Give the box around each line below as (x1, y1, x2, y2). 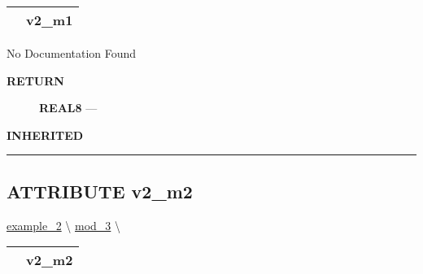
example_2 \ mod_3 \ (7, 216, 121, 233)
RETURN (7, 72, 64, 89)
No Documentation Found (7, 45, 137, 61)
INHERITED (7, 126, 84, 143)
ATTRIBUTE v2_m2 (7, 178, 193, 203)
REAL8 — (39, 99, 98, 116)
